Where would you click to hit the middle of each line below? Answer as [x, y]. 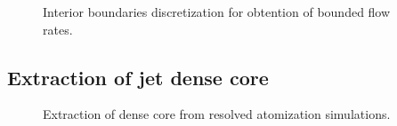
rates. [58, 29]
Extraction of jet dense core [138, 77]
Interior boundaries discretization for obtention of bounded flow [217, 12]
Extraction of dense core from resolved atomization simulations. [217, 114]
